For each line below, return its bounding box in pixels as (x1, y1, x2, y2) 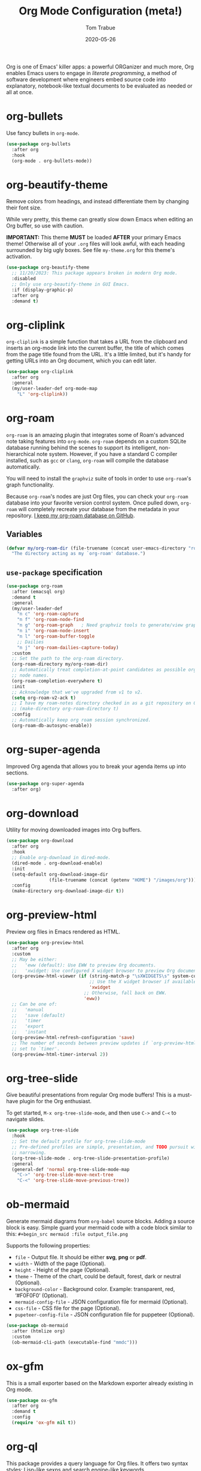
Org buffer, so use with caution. (6, 222, 84, 229)
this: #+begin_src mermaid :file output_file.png (6, 1230, 129, 1238)
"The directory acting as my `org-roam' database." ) (11, 551, 146, 557)
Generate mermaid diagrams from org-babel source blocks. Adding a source (6, 1218, 195, 1225)
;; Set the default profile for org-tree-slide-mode (11, 1139, 146, 1145)
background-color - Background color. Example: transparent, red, (14, 1286, 175, 1293)
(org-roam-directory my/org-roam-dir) (11, 661, 109, 667)
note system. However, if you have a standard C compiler (36, 450, 178, 457)
